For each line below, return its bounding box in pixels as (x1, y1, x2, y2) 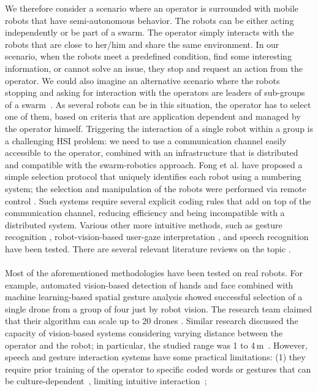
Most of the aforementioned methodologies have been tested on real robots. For (5, 266, 303, 279)
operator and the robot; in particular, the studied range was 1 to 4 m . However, (5, 338, 308, 351)
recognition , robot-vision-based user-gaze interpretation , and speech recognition (5, 230, 309, 243)
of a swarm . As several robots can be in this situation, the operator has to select (5, 98, 311, 110)
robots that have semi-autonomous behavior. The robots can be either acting (5, 14, 294, 26)
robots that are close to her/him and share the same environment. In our (5, 37, 279, 50)
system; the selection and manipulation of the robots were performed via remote (5, 182, 306, 195)
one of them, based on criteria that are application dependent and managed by (5, 110, 301, 123)
